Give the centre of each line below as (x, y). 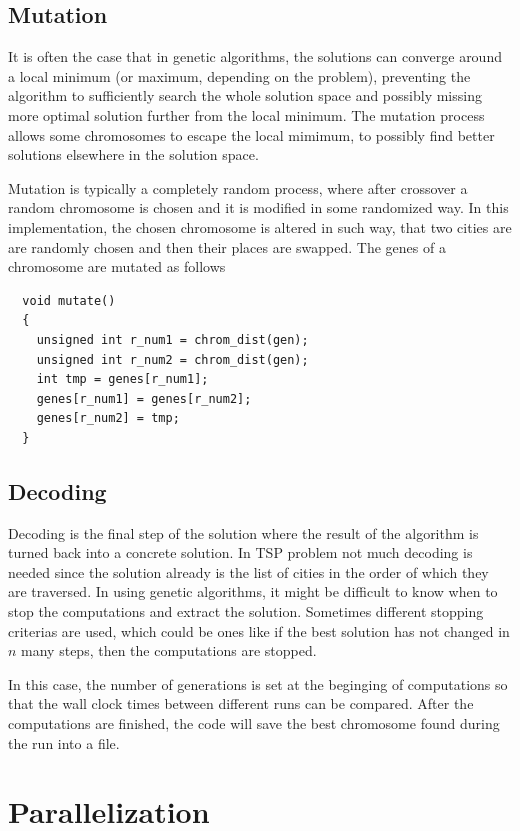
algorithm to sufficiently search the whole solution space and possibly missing (245, 95)
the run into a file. (64, 742)
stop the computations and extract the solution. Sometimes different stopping (246, 611)
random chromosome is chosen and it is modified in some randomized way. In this (258, 207)
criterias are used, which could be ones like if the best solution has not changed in (259, 630)
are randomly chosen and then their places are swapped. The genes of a (227, 246)
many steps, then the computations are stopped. (169, 650)
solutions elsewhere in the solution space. (133, 154)
